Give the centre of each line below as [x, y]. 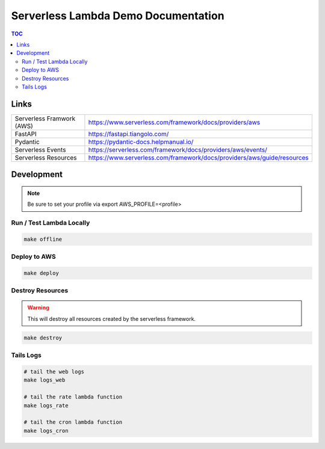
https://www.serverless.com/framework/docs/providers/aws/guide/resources [199, 158]
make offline [43, 239]
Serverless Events [40, 149]
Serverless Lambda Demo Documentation [118, 16]
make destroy [43, 338]
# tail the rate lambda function [73, 397]
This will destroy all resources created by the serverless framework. [111, 318]
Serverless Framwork [45, 119]
